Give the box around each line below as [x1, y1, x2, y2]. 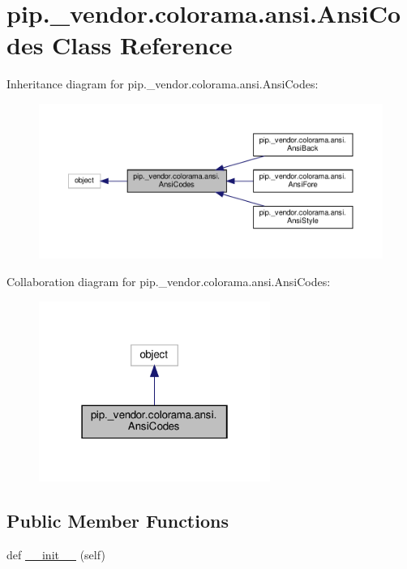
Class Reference [52, 28, 233, 62]
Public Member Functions [6, 508, 229, 533]
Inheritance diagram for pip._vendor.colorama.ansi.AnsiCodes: [6, 75, 319, 92]
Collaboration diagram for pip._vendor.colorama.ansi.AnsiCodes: [6, 273, 331, 290]
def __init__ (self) [6, 546, 105, 563]
